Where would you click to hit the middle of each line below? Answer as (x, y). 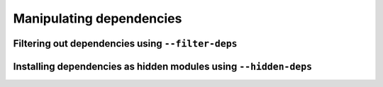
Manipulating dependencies (98, 18)
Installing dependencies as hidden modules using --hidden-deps (163, 66)
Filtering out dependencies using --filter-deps (125, 43)
